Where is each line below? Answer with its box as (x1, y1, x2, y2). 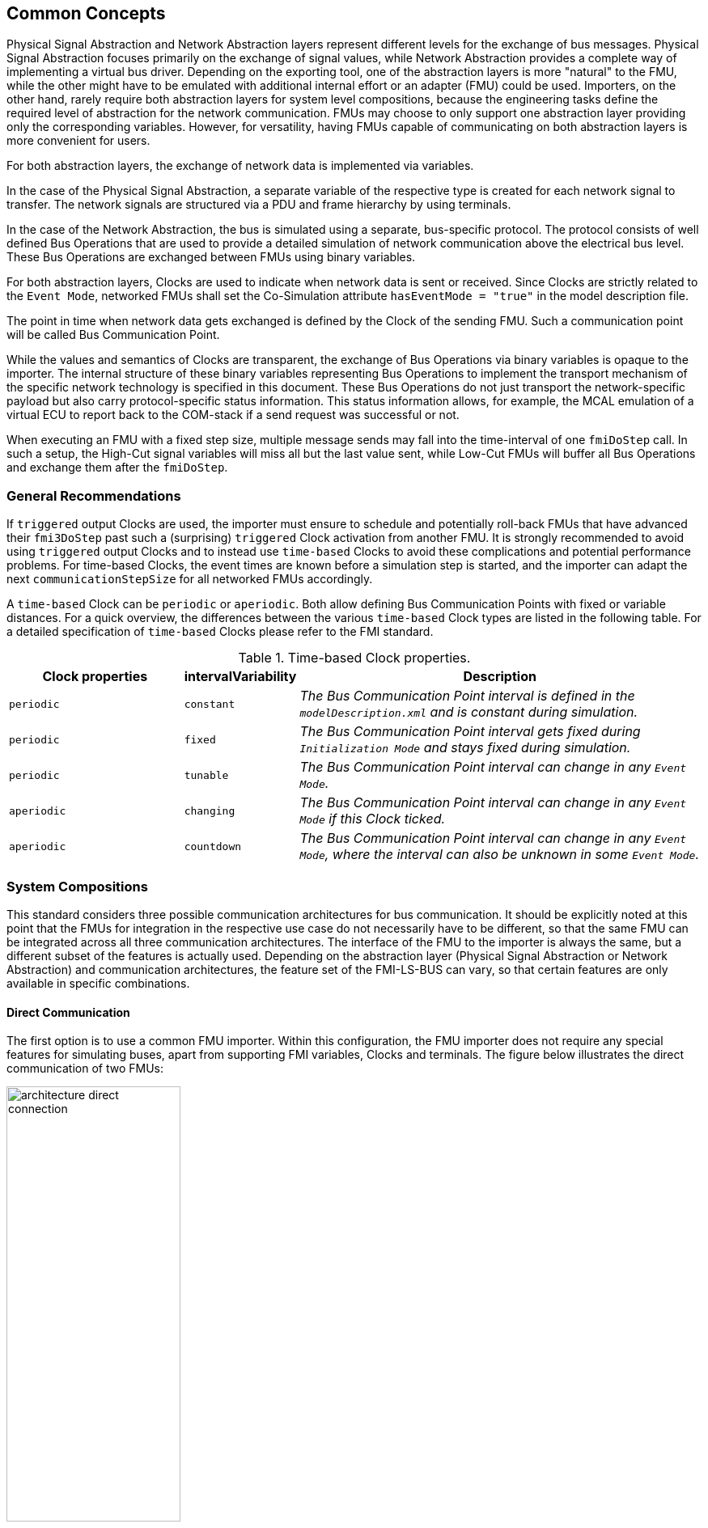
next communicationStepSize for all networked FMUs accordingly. (6, 572, 373, 586)
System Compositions (6, 878, 148, 895)
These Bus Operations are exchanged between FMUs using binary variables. (6, 250, 416, 265)
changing (184, 804, 235, 817)
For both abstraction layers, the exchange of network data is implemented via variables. (6, 159, 474, 173)
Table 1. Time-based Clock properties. (238, 650, 471, 667)
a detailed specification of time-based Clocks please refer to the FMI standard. (6, 624, 434, 639)
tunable (184, 768, 229, 781)
